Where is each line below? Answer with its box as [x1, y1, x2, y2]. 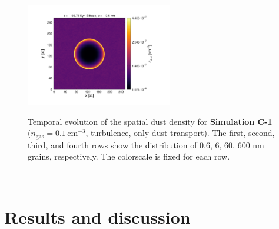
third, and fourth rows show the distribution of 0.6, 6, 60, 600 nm [28, 138, 264, 151]
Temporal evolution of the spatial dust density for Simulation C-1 [28, 115, 273, 127]
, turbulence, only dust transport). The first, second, [85, 127, 275, 139]
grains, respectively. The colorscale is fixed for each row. [28, 150, 230, 162]
